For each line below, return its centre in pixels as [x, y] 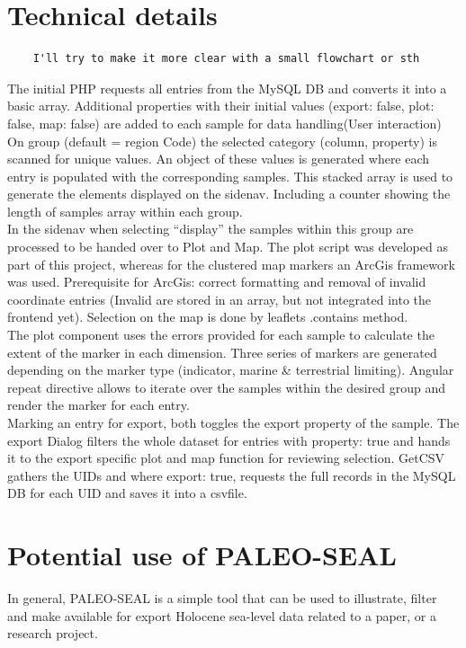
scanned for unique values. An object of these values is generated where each [219, 159]
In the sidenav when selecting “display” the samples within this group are [211, 229]
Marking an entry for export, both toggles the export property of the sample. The [233, 422]
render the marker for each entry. [99, 405]
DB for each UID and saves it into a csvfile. [127, 493]
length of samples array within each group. [125, 211]
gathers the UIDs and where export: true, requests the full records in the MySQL [232, 475]
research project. [53, 633]
